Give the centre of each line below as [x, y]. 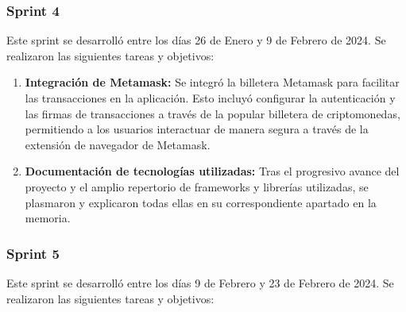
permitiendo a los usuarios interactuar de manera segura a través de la [197, 129]
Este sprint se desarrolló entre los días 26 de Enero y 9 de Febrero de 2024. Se [196, 40]
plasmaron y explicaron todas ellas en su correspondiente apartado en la [201, 202]
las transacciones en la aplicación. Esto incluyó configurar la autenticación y [210, 98]
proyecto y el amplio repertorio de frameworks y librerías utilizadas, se [197, 186]
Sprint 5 [33, 253]
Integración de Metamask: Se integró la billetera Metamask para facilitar [212, 82]
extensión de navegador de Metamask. [118, 144]
